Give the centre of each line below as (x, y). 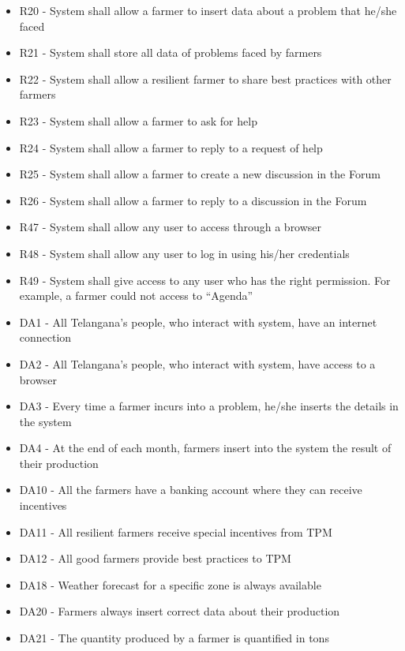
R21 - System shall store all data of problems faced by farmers (171, 52)
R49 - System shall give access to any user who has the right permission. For (205, 280)
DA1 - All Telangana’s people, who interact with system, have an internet (198, 322)
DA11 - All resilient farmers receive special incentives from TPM (176, 531)
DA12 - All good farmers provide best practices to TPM (155, 558)
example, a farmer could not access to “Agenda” (136, 296)
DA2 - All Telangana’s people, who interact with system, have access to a (197, 363)
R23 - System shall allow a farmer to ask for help (138, 120)
